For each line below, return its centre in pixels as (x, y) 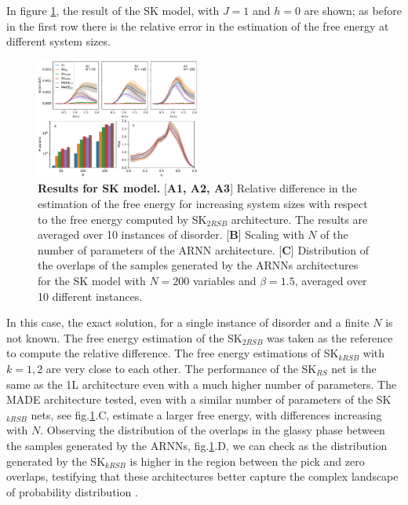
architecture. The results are (299, 219)
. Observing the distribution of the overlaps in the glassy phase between (213, 430)
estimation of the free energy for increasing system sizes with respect (203, 204)
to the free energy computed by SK (122, 219)
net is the (354, 368)
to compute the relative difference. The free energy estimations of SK (173, 353)
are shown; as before (353, 10)
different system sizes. (58, 41)
